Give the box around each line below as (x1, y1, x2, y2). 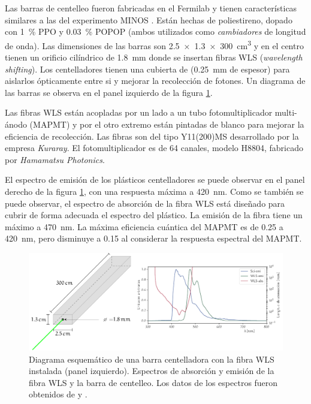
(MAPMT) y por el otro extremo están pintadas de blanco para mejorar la (29, 118, 304, 130)
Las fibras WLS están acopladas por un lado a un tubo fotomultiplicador (5, 106, 273, 119)
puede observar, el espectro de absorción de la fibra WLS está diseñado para (5, 197, 285, 209)
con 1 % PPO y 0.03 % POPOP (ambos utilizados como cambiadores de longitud (5, 25, 306, 38)
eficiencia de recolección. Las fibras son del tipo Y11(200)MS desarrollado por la (5, 129, 299, 142)
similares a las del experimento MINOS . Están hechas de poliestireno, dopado (5, 13, 292, 26)
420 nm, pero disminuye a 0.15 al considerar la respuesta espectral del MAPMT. (5, 232, 302, 245)
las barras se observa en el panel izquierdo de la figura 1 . (5, 86, 213, 98)
